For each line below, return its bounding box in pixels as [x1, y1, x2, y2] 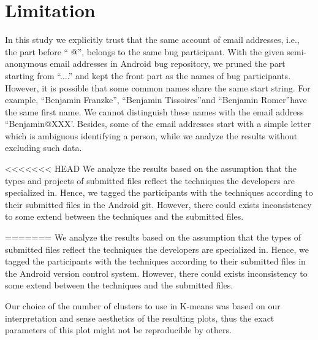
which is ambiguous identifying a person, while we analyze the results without [5, 129, 298, 142]
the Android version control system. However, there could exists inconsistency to [5, 266, 308, 279]
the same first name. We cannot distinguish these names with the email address [5, 105, 304, 118]
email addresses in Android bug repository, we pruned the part [50, 57, 286, 70]
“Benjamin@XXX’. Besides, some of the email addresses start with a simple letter [5, 117, 311, 130]
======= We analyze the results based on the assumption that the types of [5, 231, 301, 244]
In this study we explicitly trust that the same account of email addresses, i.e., [5, 33, 300, 46]
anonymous [5, 57, 47, 70]
